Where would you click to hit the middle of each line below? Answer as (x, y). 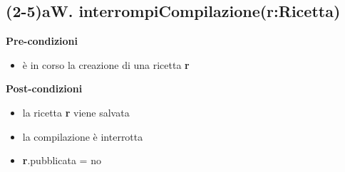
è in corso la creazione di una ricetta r (106, 64)
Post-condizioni (44, 88)
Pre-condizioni (42, 41)
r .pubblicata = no (62, 160)
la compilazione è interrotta (83, 136)
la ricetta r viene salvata (76, 112)
